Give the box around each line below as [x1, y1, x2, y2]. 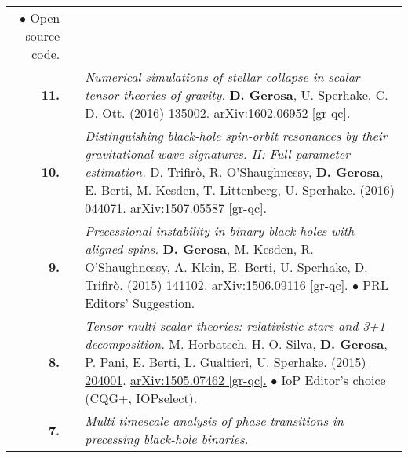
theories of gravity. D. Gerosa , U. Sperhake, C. [123, 86, 388, 104]
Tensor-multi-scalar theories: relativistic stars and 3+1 [85, 317, 385, 335]
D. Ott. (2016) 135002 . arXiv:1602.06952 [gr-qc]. [85, 104, 351, 122]
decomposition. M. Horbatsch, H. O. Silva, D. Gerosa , [85, 335, 388, 353]
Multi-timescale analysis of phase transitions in [85, 412, 344, 430]
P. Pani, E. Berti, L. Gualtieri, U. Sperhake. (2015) [85, 353, 366, 371]
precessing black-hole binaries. [85, 430, 249, 448]
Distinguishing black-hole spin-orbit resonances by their [85, 126, 388, 145]
